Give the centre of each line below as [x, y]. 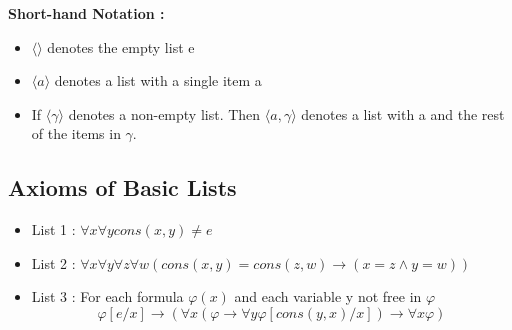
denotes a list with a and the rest [403, 113]
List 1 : [53, 229]
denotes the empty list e [121, 46]
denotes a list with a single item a [158, 80]
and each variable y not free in [328, 296]
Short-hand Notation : [86, 13]
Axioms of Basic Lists [122, 187]
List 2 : [53, 262]
